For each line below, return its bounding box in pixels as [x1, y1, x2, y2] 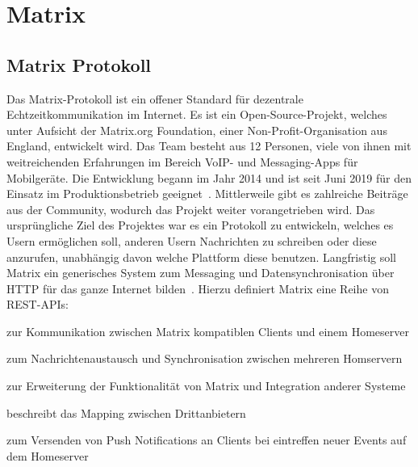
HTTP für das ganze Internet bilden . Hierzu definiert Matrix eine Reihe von [6, 280, 389, 297]
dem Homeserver [6, 447, 89, 464]
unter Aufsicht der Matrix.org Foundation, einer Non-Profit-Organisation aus [6, 121, 387, 138]
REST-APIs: [6, 296, 69, 313]
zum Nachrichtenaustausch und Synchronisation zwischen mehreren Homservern [6, 350, 403, 367]
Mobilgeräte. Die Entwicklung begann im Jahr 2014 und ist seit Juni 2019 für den [6, 169, 412, 186]
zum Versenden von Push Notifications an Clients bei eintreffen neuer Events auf [6, 431, 407, 448]
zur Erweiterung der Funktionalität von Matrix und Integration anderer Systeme [6, 377, 406, 394]
